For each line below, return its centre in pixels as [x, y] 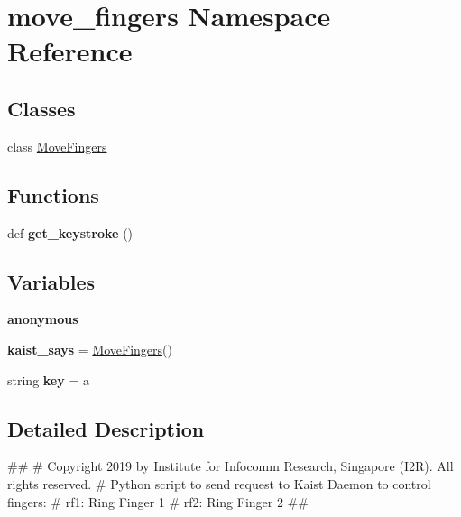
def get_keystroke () [70, 232]
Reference [70, 51]
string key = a [48, 379]
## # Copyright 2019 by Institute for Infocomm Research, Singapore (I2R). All [230, 466]
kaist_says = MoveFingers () [90, 349]
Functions [53, 194]
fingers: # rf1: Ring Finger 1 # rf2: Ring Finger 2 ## [158, 501]
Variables [51, 281]
